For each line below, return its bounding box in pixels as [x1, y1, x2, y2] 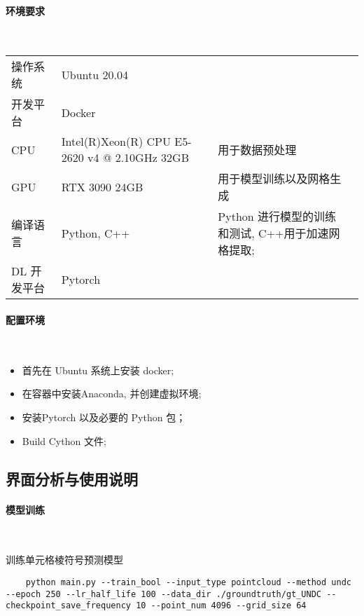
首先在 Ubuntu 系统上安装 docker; [22, 362, 174, 377]
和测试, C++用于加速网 [218, 225, 340, 242]
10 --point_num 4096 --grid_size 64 [136, 601, 307, 611]
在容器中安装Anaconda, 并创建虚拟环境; [22, 386, 202, 401]
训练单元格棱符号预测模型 [6, 552, 123, 567]
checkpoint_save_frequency [6, 601, 131, 611]
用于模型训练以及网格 [218, 170, 330, 187]
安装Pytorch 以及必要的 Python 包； [22, 409, 186, 424]
